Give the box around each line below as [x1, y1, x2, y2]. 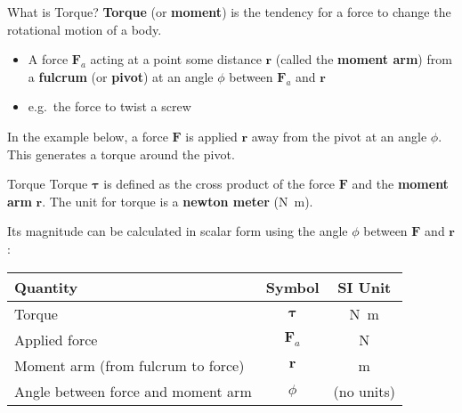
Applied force [14, 328, 98, 350]
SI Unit [337, 276, 392, 297]
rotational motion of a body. [7, 20, 162, 38]
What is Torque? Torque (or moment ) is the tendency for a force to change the [7, 3, 451, 20]
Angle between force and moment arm [14, 380, 252, 401]
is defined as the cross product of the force [103, 174, 336, 193]
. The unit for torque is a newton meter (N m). [42, 191, 313, 210]
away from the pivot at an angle [251, 126, 427, 145]
